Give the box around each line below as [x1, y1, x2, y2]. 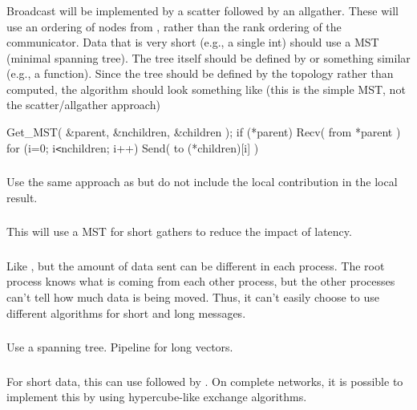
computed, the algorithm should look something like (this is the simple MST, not [6, 80, 406, 97]
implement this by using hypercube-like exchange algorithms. [6, 388, 307, 405]
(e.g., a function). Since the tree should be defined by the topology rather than [6, 65, 394, 82]
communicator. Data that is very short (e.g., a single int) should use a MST [6, 34, 379, 51]
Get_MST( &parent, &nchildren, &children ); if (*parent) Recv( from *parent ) [6, 124, 401, 140]
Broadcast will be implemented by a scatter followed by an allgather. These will [6, 2, 399, 18]
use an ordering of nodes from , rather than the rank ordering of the [6, 18, 342, 35]
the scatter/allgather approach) [6, 96, 160, 113]
